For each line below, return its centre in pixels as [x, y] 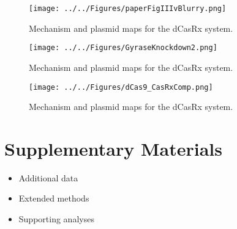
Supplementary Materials [113, 148]
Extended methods [54, 198]
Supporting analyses [56, 219]
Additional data [48, 177]
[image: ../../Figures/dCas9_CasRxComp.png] [121, 87]
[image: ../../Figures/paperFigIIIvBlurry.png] [128, 9]
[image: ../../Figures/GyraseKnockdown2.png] [123, 48]
